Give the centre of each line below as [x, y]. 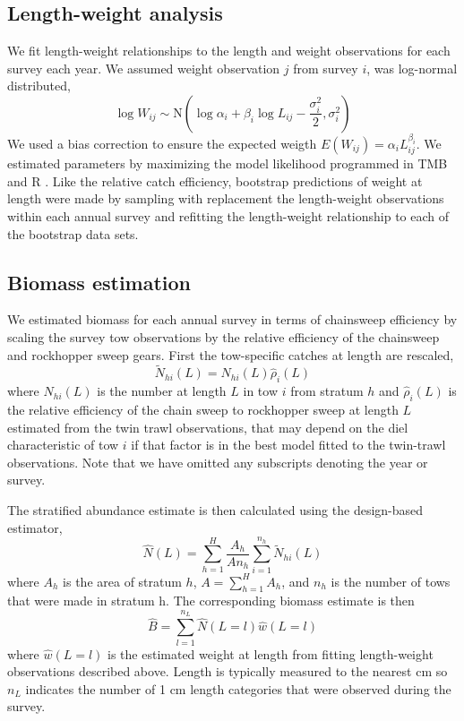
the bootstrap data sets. [73, 233]
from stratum [327, 391]
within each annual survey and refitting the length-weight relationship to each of [228, 215]
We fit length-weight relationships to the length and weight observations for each [229, 51]
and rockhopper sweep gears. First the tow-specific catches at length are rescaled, [231, 354]
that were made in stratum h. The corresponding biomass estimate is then [211, 601]
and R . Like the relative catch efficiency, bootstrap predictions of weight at [215, 180]
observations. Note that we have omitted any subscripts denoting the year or [218, 462]
